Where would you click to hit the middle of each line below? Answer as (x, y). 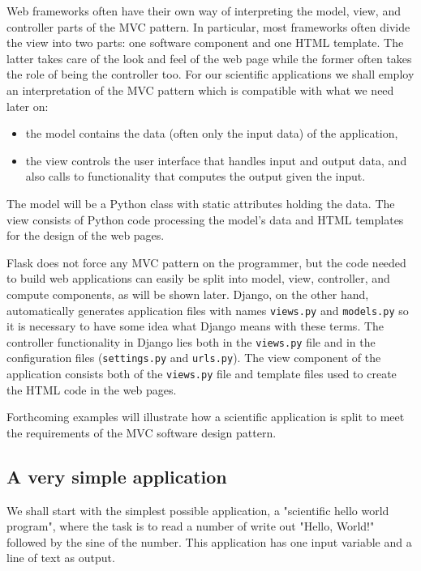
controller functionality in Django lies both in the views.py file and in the (191, 341)
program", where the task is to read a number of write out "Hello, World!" (191, 526)
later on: (28, 106)
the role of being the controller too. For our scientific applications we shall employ (210, 74)
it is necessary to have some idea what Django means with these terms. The (195, 326)
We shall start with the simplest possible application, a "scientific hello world (198, 510)
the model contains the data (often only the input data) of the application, (212, 133)
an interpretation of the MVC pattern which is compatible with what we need (200, 89)
